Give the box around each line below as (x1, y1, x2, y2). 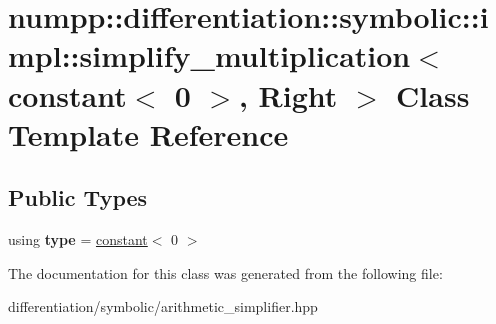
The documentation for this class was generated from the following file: (8, 262, 443, 283)
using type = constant (8, 229, 148, 250)
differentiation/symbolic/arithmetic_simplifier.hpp (8, 296, 318, 317)
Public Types (8, 182, 148, 213)
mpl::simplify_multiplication (8, 35, 411, 76)
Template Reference (8, 113, 289, 154)
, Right (238, 74, 338, 115)
